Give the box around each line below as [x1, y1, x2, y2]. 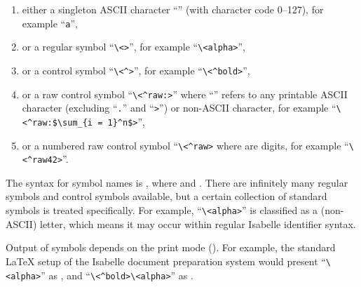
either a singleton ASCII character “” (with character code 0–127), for [22, 2, 324, 16]
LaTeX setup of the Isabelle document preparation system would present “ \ [6, 253, 332, 268]
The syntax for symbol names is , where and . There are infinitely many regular [6, 175, 348, 189]
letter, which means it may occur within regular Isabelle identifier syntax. [39, 216, 356, 231]
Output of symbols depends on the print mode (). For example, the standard [6, 240, 336, 255]
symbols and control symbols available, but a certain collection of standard [6, 189, 327, 203]
